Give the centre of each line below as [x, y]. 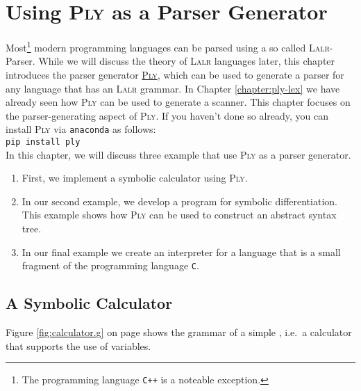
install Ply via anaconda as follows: [81, 129]
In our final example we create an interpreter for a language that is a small [181, 252]
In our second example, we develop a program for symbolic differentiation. [179, 201]
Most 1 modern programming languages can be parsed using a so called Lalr [168, 46]
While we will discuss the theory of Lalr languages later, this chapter [187, 61]
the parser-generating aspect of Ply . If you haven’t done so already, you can [167, 115]
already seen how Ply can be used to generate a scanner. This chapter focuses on [178, 102]
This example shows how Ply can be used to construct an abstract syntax [179, 215]
